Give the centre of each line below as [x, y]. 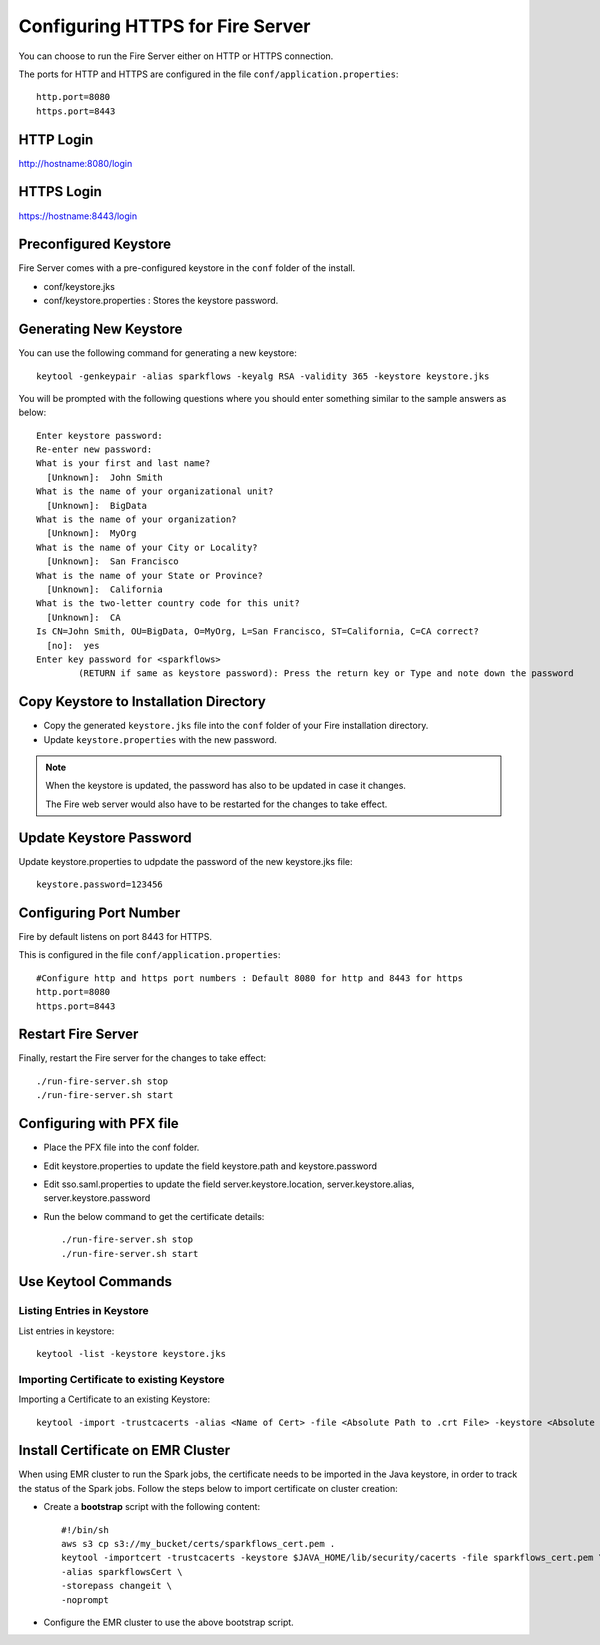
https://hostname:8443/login [78, 216]
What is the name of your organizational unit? [155, 491]
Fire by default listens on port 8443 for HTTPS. [115, 936]
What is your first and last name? [123, 463]
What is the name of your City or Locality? [147, 547]
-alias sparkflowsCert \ [122, 1571]
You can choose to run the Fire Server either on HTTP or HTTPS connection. [176, 56]
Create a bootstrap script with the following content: [151, 1507]
